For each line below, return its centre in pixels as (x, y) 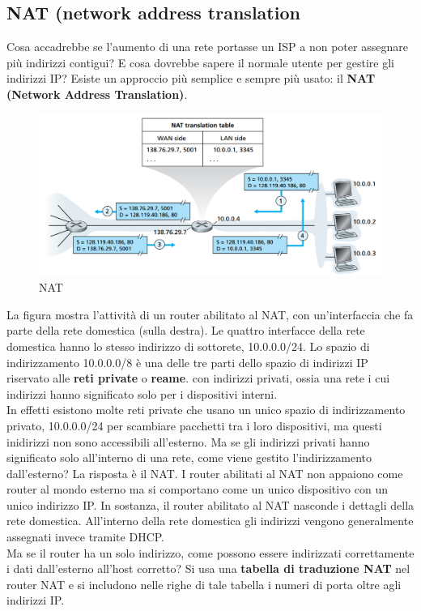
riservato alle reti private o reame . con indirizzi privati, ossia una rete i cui (198, 378)
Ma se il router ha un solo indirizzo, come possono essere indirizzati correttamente (210, 552)
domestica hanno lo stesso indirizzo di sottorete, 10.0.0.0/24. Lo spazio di (188, 346)
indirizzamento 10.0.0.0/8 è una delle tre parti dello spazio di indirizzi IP (187, 362)
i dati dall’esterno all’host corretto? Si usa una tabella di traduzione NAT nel (208, 568)
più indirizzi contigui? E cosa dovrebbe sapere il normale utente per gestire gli (200, 62)
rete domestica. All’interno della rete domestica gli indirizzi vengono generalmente (210, 521)
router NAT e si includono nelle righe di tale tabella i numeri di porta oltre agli (204, 584)
